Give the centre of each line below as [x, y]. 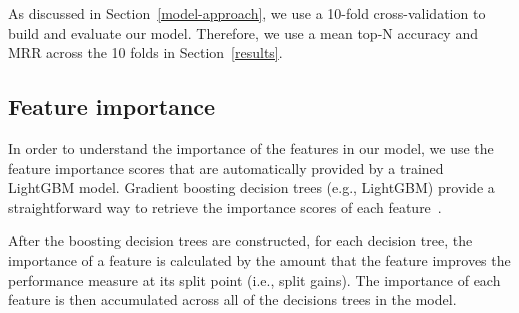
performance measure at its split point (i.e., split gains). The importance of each [254, 279]
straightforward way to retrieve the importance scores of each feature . [225, 206]
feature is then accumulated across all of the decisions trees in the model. [232, 299]
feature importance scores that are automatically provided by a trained [226, 167]
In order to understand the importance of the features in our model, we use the [251, 147]
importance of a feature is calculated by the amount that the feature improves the [259, 259]
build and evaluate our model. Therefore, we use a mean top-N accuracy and [243, 32]
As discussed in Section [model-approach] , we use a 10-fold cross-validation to [247, 13]
